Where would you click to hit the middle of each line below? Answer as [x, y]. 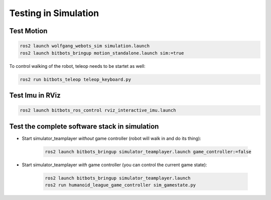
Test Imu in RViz [35, 95]
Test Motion [28, 31]
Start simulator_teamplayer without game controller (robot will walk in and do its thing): [112, 138]
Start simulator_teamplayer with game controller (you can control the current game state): [114, 165]
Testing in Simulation [54, 13]
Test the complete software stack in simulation [84, 126]
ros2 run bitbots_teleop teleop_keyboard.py [76, 79]
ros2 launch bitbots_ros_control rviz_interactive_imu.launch [98, 110]
